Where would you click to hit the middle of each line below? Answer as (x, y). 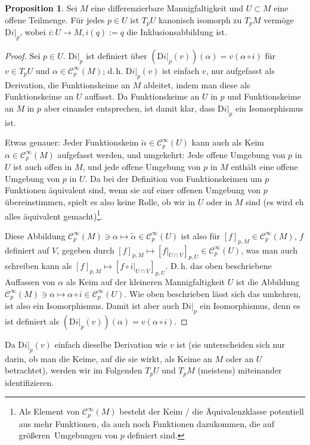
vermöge (279, 19)
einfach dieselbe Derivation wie (111, 344)
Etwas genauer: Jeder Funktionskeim (72, 142)
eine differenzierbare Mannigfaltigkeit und (167, 8)
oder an (240, 358)
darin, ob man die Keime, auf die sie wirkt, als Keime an (108, 358)
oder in (219, 201)
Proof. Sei (23, 55)
